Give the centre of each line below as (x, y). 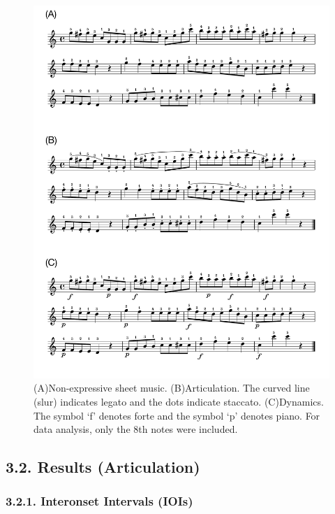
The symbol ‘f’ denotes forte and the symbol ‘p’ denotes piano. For (177, 415)
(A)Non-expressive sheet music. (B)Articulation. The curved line (172, 388)
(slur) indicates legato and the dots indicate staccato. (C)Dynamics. (179, 401)
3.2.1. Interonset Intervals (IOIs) (99, 501)
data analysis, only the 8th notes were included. (136, 429)
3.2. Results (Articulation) (103, 467)
